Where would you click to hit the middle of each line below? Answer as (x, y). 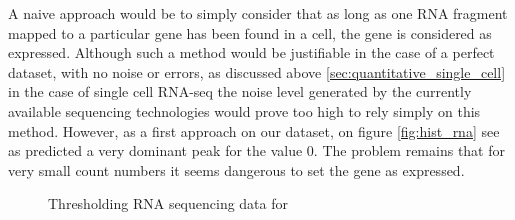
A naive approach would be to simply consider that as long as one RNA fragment (258, 13)
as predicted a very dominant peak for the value (155, 150)
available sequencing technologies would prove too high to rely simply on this (244, 110)
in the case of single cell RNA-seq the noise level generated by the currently (240, 91)
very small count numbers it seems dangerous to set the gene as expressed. (236, 169)
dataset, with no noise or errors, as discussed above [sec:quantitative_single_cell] (257, 71)
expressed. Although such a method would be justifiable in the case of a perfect (251, 52)
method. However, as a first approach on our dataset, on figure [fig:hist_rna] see (254, 130)
